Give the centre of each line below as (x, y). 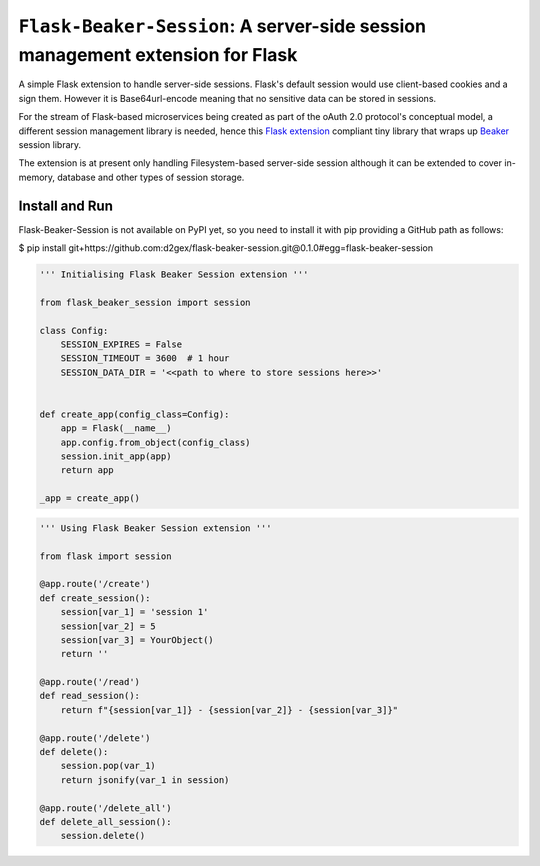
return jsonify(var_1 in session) (145, 779)
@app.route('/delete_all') (105, 808)
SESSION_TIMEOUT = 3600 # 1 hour (145, 358)
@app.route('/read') (89, 682)
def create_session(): (95, 598)
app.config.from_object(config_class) (155, 442)
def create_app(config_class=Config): (134, 414)
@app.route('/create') (95, 584)
